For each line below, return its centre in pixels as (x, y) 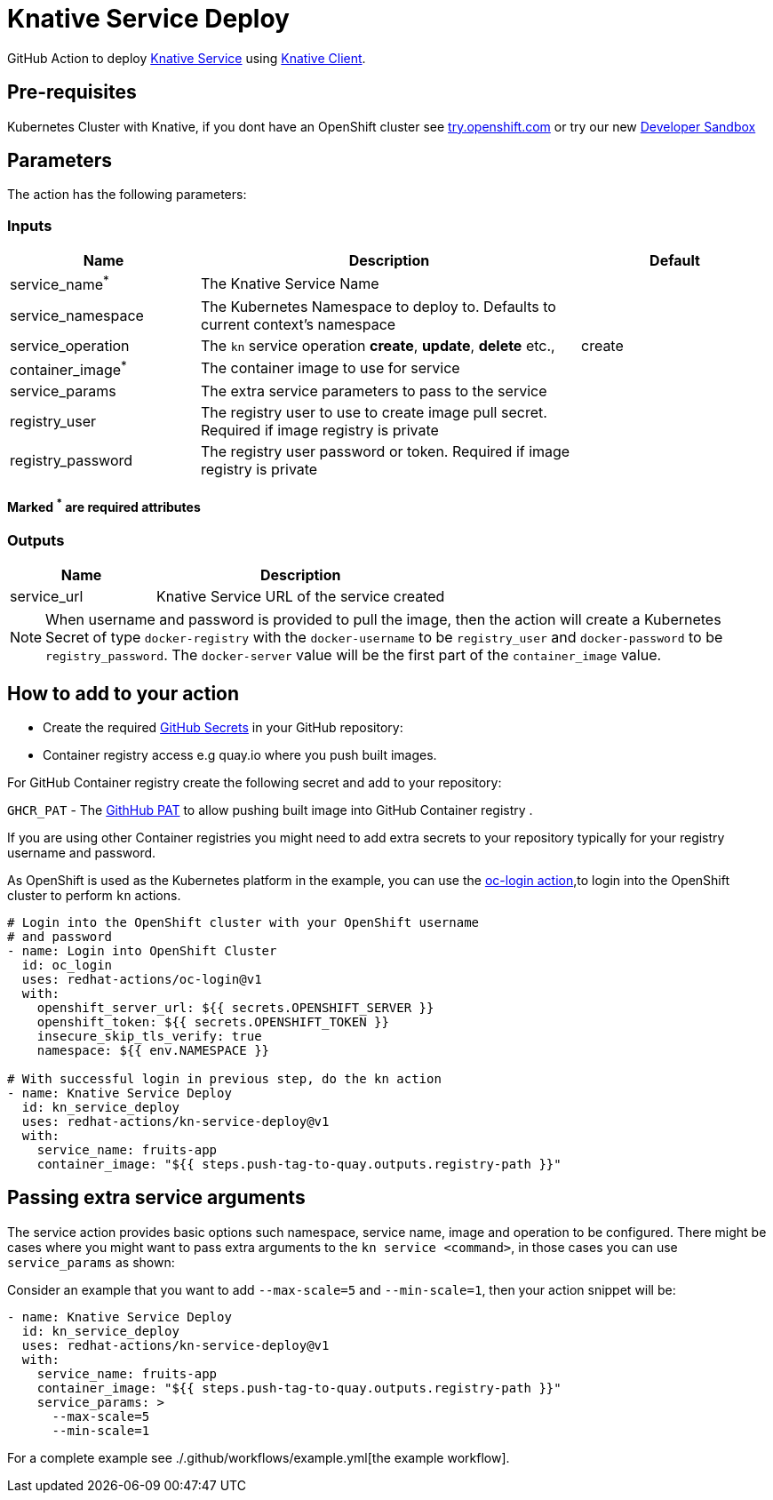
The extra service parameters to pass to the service (374, 391)
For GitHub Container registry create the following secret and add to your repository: (255, 782)
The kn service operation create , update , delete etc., (378, 345)
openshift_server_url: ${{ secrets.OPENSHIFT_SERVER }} (235, 1007)
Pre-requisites (72, 92)
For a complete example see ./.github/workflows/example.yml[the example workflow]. (259, 1457)
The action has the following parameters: (127, 195)
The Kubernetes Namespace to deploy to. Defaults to (379, 306)
